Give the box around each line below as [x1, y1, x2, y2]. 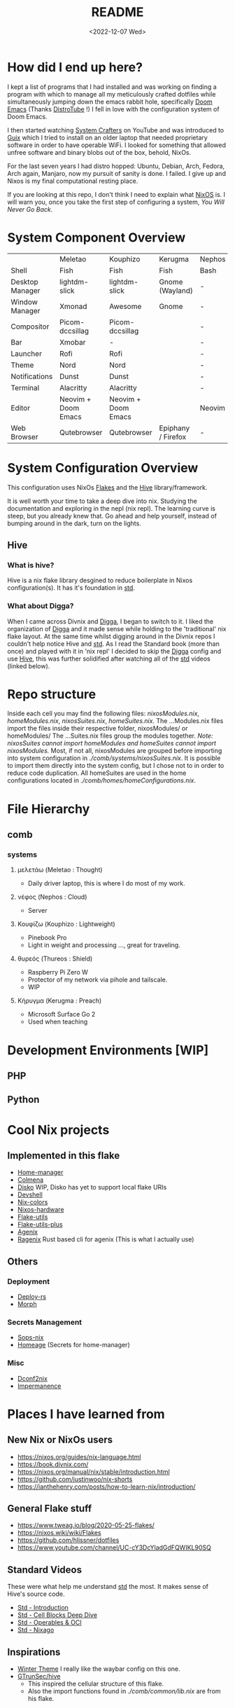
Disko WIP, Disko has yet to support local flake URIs [17, 1183, 167, 1192]
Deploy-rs [17, 1293, 47, 1301]
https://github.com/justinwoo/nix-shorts [17, 1475, 133, 1483]
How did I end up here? [7, 59, 143, 75]
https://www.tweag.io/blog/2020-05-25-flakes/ [17, 1521, 155, 1529]
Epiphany [159, 423, 190, 433]
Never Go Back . [7, 205, 53, 214]
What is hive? [7, 560, 55, 570]
